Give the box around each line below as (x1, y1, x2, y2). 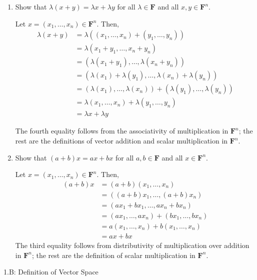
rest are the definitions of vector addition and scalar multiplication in (15, 135, 228, 145)
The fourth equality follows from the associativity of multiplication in (15, 125, 228, 136)
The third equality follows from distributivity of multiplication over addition (15, 239, 249, 250)
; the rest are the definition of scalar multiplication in (31, 249, 195, 260)
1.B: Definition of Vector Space (3, 266, 98, 277)
